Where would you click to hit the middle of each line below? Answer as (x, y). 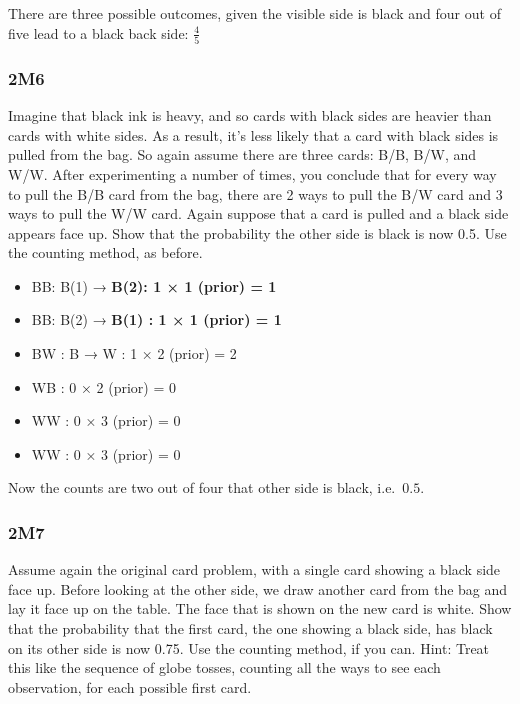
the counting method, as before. (105, 252)
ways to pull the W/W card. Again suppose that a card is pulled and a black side (258, 213)
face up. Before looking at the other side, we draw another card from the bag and (258, 588)
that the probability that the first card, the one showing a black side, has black (250, 628)
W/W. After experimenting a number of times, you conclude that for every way (252, 173)
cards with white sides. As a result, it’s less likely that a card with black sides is (253, 134)
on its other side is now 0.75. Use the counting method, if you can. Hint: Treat (249, 647)
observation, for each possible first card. (130, 686)
